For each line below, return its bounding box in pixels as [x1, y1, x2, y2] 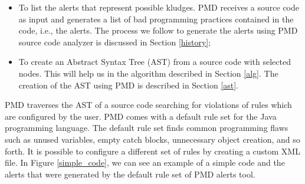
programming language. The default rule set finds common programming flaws [5, 121, 288, 134]
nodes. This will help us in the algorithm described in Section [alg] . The [18, 67, 278, 79]
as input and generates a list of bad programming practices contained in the [18, 12, 294, 25]
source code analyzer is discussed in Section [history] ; [18, 35, 211, 48]
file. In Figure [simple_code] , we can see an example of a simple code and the [5, 156, 285, 169]
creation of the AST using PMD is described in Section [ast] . [18, 78, 238, 91]
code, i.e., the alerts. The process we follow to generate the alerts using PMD [18, 24, 298, 37]
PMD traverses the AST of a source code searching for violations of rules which [5, 98, 292, 111]
